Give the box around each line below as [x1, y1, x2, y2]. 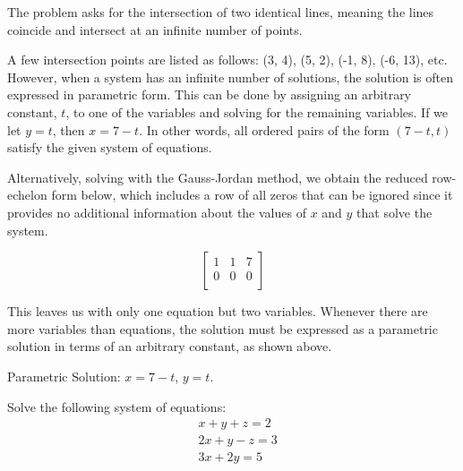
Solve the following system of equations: [7, 397, 227, 415]
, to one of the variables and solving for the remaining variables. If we [65, 102, 449, 121]
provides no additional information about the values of [7, 202, 306, 221]
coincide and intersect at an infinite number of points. [7, 20, 303, 39]
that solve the [356, 202, 433, 221]
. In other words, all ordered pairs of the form [139, 120, 390, 139]
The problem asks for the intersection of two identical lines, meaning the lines [7, 3, 434, 21]
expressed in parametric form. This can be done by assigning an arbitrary [7, 85, 412, 104]
